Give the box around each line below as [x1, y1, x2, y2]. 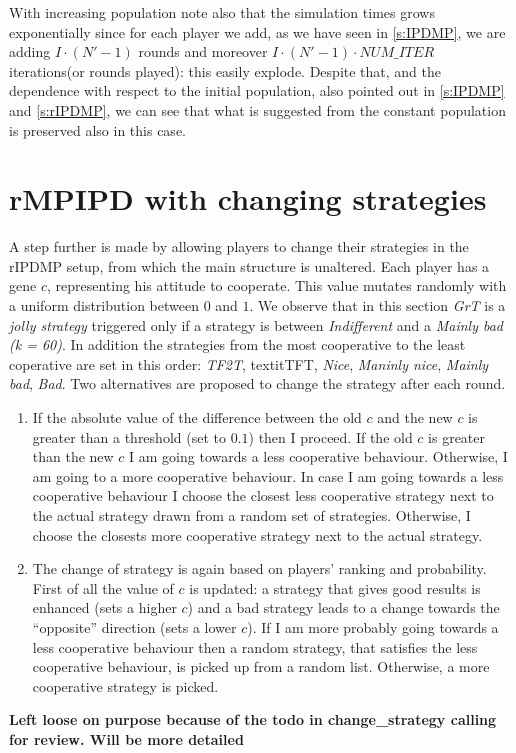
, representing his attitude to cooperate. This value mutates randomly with [46, 275, 507, 296]
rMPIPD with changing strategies [9, 178, 487, 219]
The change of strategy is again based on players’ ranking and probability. [32, 558, 487, 579]
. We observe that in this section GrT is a [249, 295, 506, 316]
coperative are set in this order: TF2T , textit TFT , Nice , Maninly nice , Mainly [9, 353, 489, 374]
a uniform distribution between [9, 295, 199, 316]
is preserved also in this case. [9, 119, 186, 140]
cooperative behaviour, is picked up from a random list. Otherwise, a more [32, 656, 490, 677]
